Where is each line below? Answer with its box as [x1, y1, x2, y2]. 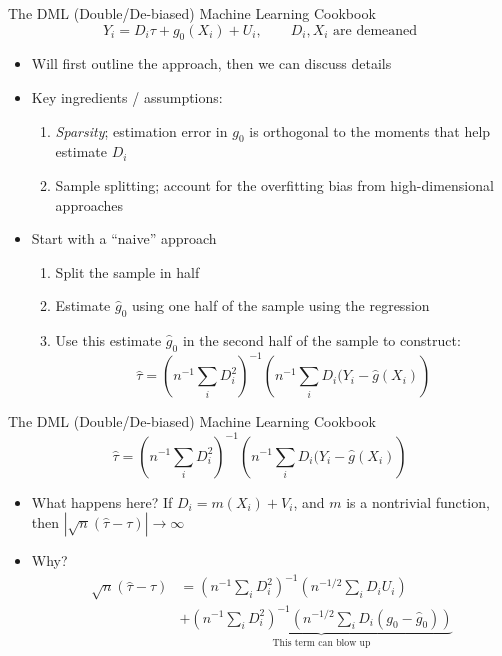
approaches [55, 194, 123, 215]
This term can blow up [272, 638, 371, 649]
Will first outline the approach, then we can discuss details [31, 53, 392, 74]
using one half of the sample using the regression [132, 295, 430, 316]
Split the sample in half [55, 261, 200, 282]
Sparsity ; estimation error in [55, 120, 228, 141]
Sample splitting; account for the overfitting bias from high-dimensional [55, 174, 494, 195]
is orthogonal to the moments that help [249, 120, 491, 141]
